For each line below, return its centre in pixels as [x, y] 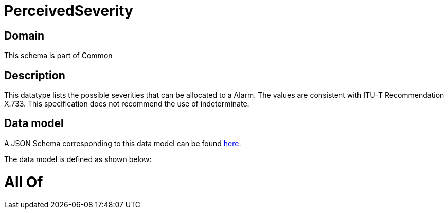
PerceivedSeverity [69, 11]
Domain [24, 35]
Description [35, 75]
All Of [24, 182]
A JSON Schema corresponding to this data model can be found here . [123, 143]
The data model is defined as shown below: [78, 159]
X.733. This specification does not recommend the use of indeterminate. [127, 104]
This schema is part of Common [58, 56]
